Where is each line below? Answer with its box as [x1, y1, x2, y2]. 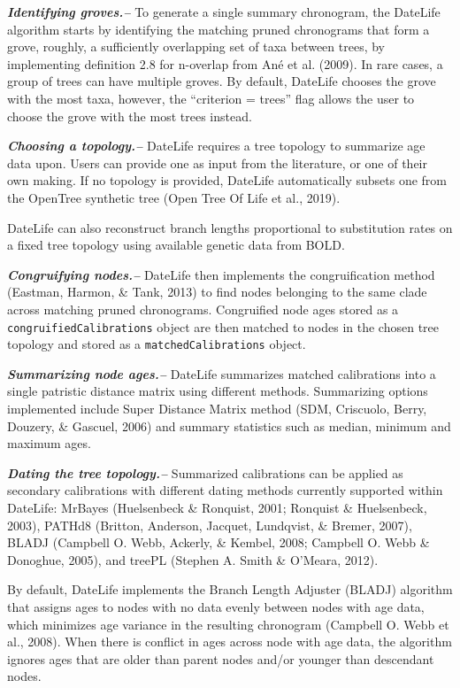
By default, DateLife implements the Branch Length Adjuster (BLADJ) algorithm [7, 580, 453, 599]
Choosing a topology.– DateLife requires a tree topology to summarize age [7, 136, 425, 155]
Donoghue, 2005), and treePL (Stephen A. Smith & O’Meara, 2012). [7, 550, 379, 568]
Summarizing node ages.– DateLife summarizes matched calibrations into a [7, 364, 436, 383]
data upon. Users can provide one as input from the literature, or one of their [7, 153, 427, 172]
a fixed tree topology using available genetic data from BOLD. [7, 236, 345, 254]
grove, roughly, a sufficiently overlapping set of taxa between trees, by [7, 37, 385, 56]
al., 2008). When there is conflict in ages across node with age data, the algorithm [7, 632, 452, 651]
